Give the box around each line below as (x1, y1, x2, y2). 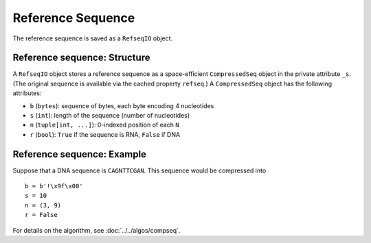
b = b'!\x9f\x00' (25, 182, 83, 190)
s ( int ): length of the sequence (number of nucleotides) (30, 112, 190, 120)
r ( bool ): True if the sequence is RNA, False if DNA (30, 130, 181, 138)
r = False (25, 211, 58, 219)
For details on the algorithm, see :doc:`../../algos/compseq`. (12, 226, 181, 234)
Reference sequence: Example (12, 148, 147, 160)
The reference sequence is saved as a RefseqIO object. (12, 34, 173, 42)
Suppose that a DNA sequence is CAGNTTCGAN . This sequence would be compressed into (12, 166, 267, 175)
